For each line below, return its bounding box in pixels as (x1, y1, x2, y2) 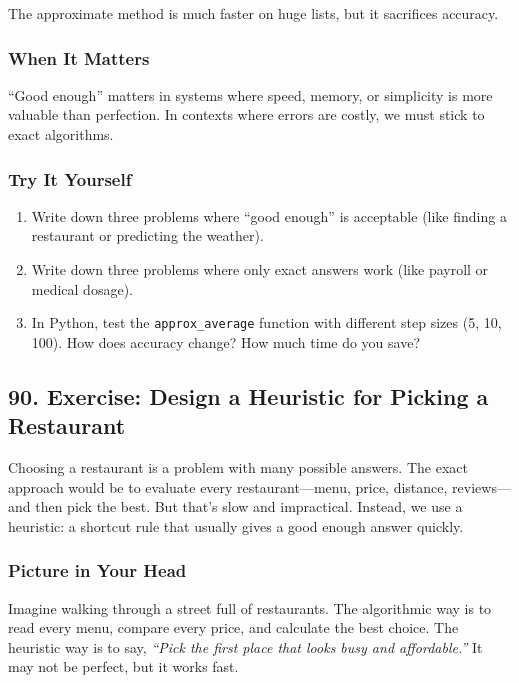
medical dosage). (31, 278, 133, 299)
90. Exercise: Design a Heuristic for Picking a (8, 380, 489, 411)
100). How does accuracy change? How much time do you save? (31, 331, 421, 352)
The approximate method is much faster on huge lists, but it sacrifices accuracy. (8, 3, 499, 23)
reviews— (452, 476, 511, 497)
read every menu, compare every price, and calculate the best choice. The (8, 617, 459, 638)
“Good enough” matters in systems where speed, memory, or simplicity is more (8, 84, 493, 105)
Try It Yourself (8, 166, 132, 191)
